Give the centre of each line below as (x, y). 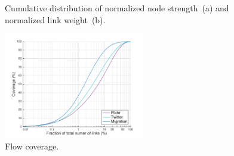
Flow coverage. (32, 146)
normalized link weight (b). (55, 19)
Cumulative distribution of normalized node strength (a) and (117, 8)
